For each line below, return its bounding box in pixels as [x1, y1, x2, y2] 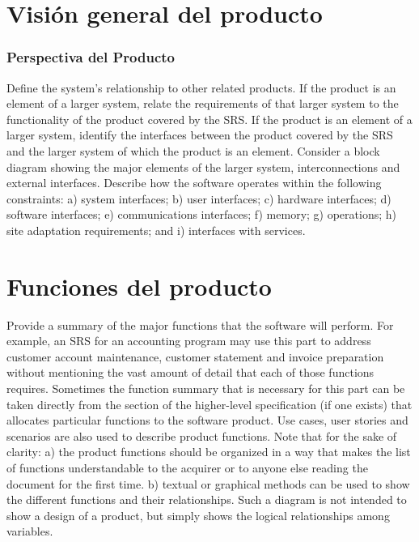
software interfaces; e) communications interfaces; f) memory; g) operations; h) [6, 206, 396, 223]
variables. [6, 523, 53, 540]
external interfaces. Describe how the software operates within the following [6, 174, 382, 191]
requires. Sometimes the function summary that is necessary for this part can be [6, 380, 405, 397]
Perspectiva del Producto [6, 47, 176, 67]
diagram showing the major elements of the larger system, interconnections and [6, 158, 400, 175]
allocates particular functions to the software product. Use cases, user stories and [6, 412, 408, 429]
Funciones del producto [6, 269, 272, 302]
